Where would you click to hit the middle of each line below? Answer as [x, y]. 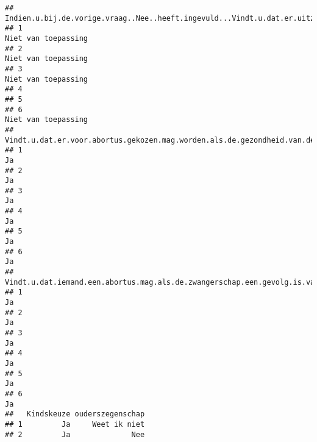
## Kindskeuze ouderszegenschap [75, 414]
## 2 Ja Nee [75, 434]
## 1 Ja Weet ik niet [75, 424]
